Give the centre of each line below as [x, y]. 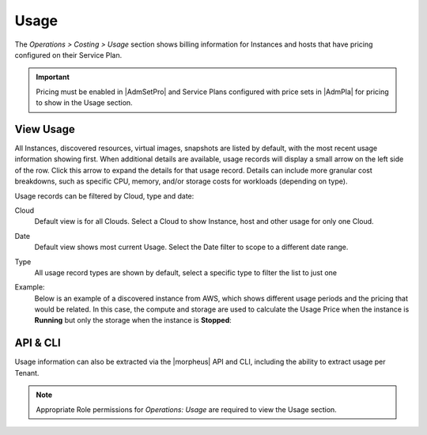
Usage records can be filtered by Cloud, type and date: [104, 196]
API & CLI [38, 343]
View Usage [45, 129]
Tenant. [27, 373]
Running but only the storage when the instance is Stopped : [133, 320]
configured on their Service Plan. [68, 55]
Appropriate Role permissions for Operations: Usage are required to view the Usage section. [187, 409]
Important [53, 77]
